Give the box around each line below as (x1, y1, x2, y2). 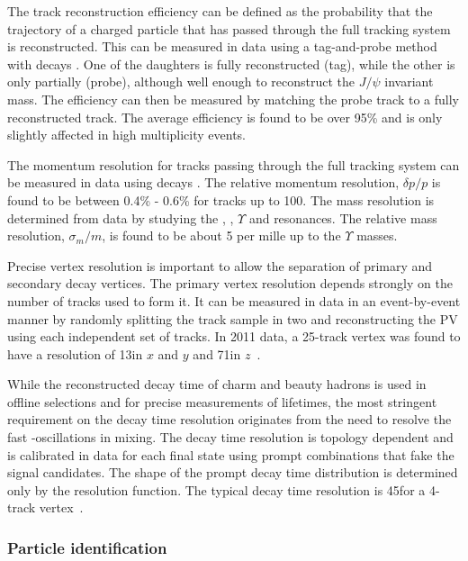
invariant (384, 72, 434, 91)
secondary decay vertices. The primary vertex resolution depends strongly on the (7, 274, 453, 293)
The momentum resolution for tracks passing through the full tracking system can (7, 155, 460, 174)
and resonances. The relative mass (248, 208, 437, 227)
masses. (356, 226, 398, 245)
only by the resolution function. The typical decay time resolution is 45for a (7, 480, 426, 499)
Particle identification (7, 536, 167, 558)
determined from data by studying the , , (7, 208, 234, 227)
